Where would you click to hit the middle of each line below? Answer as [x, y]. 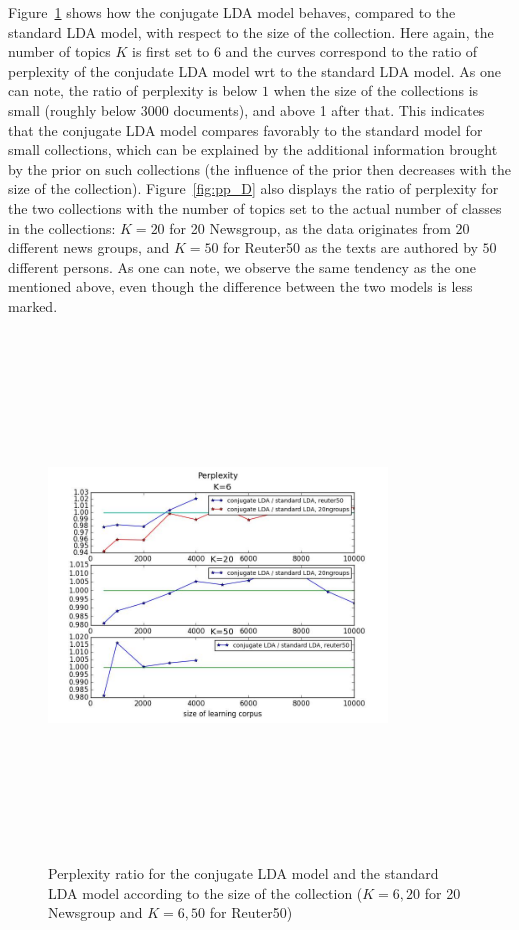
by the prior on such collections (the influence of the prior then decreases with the [259, 168]
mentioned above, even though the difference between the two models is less [240, 286]
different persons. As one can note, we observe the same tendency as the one [242, 266]
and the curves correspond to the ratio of [351, 51]
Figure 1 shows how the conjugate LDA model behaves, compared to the [232, 12]
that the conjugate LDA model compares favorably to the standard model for [245, 129]
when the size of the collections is [376, 90]
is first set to [171, 51]
